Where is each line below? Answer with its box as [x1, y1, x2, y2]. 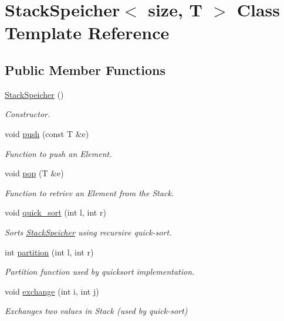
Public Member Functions [5, 60, 165, 78]
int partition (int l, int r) [5, 245, 94, 258]
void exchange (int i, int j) [5, 285, 99, 297]
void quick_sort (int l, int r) [5, 206, 106, 218]
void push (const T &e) [5, 127, 89, 139]
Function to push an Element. [5, 147, 112, 159]
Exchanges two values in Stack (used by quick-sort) [5, 305, 188, 317]
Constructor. [5, 108, 50, 120]
